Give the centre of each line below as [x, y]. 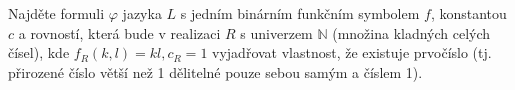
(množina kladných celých [411, 32]
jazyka [142, 13]
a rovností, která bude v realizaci [119, 32]
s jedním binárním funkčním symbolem [300, 13]
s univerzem [276, 32]
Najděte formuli [56, 13]
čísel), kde [39, 52]
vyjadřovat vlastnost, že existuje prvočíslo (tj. [352, 52]
